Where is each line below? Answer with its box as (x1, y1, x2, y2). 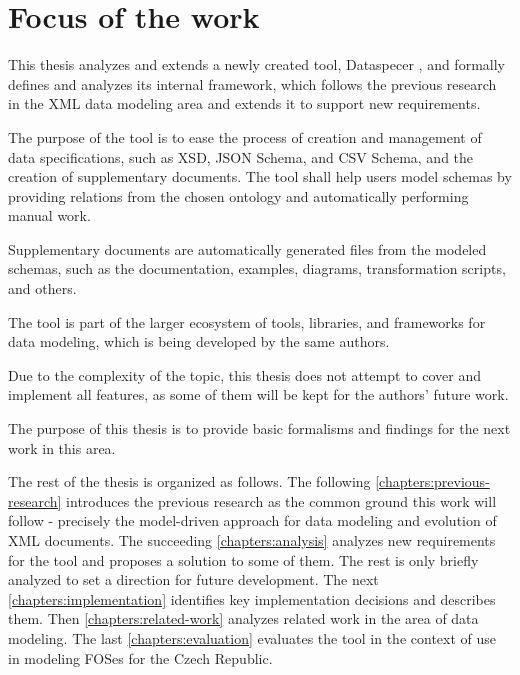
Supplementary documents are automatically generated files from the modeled (8, 238, 487, 259)
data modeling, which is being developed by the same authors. (8, 331, 390, 352)
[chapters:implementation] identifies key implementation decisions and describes (8, 588, 496, 609)
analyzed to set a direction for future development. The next (8, 569, 379, 590)
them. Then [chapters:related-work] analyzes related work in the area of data (8, 608, 479, 629)
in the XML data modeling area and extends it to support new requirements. (8, 93, 481, 114)
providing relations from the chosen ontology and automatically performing (8, 185, 469, 206)
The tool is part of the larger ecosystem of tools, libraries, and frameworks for (8, 311, 486, 332)
